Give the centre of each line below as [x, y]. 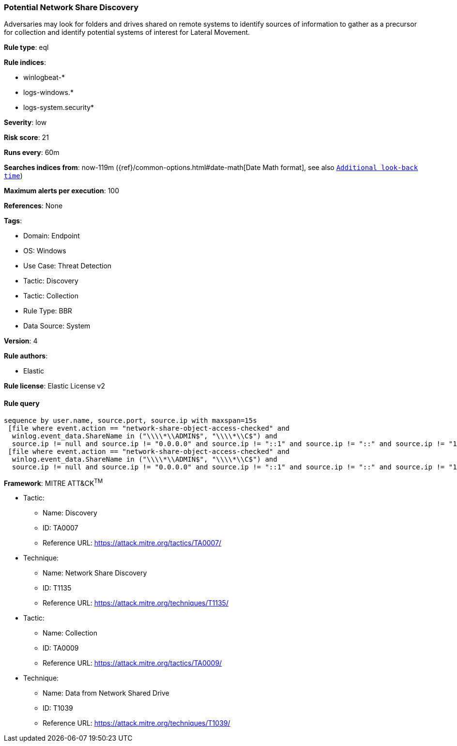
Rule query [22, 403]
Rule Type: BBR [48, 311]
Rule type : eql [26, 47]
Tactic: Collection [51, 296]
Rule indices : [25, 62]
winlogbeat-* [44, 78]
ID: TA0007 [61, 528]
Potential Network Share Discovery [71, 7]
